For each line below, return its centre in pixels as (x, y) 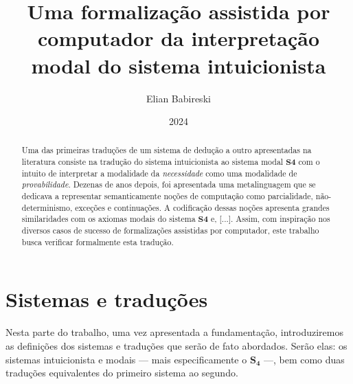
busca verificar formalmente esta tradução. (98, 241)
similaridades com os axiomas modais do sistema (109, 219)
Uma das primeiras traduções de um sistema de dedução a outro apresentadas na (167, 150)
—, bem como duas (304, 359)
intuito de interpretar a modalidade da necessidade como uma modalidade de (159, 173)
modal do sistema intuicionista (179, 65)
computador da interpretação (179, 38)
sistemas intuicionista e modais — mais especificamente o (126, 359)
